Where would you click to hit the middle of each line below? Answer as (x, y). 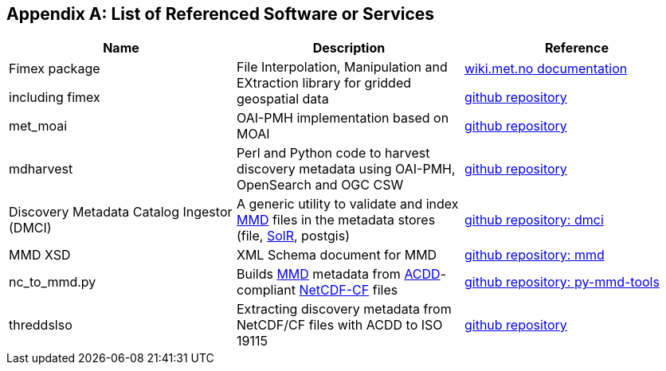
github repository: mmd (534, 255)
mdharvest (41, 169)
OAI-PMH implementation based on (343, 118)
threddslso (41, 325)
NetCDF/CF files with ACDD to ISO (339, 325)
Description (349, 48)
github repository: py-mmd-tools (562, 282)
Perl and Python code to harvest (333, 153)
